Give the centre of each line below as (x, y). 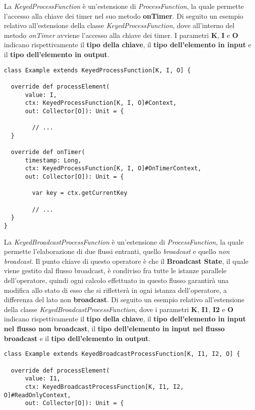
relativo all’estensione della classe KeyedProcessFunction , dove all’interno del (119, 25)
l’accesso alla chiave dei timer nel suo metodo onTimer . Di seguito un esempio (124, 16)
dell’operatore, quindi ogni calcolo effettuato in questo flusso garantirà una (116, 280)
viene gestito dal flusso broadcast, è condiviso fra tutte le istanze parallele (115, 270)
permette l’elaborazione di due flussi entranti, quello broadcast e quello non (117, 251)
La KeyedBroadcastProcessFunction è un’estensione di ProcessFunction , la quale (124, 241)
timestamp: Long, (53, 160)
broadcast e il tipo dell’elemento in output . (77, 338)
